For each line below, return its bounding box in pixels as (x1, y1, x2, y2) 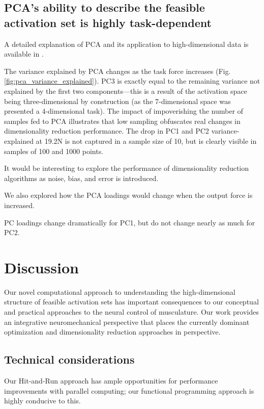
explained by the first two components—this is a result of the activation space (4, 85, 247, 96)
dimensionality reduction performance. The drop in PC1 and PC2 (4, 125, 209, 136)
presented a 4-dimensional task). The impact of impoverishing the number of (4, 106, 243, 116)
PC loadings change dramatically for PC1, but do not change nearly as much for (4, 217, 255, 227)
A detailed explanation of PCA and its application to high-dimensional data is (4, 38, 249, 49)
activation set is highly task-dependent (4, 14, 212, 30)
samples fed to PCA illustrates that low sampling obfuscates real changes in (4, 115, 241, 126)
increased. (4, 199, 35, 210)
